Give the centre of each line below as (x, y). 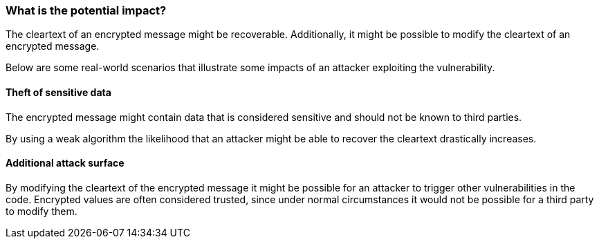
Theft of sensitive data (58, 92)
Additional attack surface (65, 163)
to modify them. (42, 211)
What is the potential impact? (86, 10)
